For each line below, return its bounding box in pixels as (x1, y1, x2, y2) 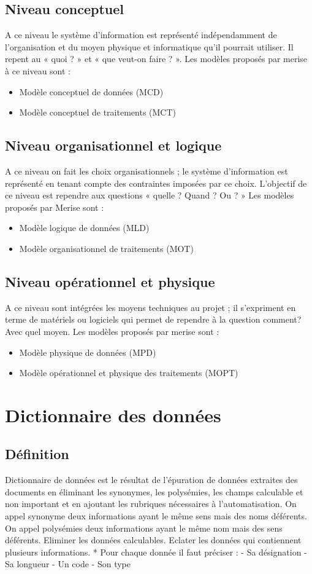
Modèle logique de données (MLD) (19, 221, 150, 234)
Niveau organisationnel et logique (5, 136, 222, 155)
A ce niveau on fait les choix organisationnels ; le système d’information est (5, 164, 288, 177)
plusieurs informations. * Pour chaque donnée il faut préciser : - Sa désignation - (5, 545, 307, 558)
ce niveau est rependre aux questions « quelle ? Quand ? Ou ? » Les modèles (5, 189, 294, 202)
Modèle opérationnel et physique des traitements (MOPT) (19, 366, 238, 379)
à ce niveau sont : (5, 64, 71, 77)
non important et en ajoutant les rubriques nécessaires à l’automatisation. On (5, 497, 297, 510)
